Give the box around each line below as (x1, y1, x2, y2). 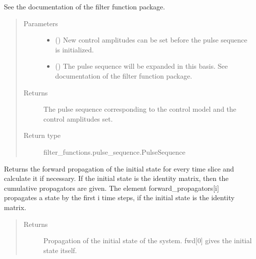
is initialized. (55, 44, 94, 54)
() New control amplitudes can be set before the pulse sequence (55, 35, 248, 45)
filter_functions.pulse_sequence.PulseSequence (43, 146, 186, 157)
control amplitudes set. (43, 113, 113, 124)
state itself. (43, 245, 77, 255)
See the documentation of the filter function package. (4, 1, 165, 11)
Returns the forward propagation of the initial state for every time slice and (4, 163, 234, 173)
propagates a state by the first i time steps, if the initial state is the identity (4, 192, 235, 203)
